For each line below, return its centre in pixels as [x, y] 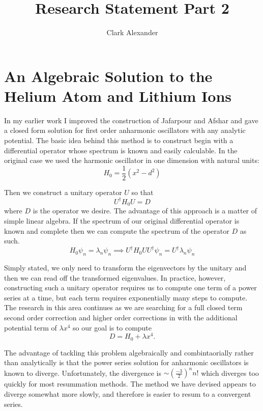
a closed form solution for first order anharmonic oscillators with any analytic [125, 130]
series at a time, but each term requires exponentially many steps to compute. [126, 297]
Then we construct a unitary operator [63, 192]
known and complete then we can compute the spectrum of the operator [117, 230]
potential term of [31, 327]
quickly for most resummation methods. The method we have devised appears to [130, 384]
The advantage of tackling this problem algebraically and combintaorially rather [129, 352]
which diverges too [230, 373]
